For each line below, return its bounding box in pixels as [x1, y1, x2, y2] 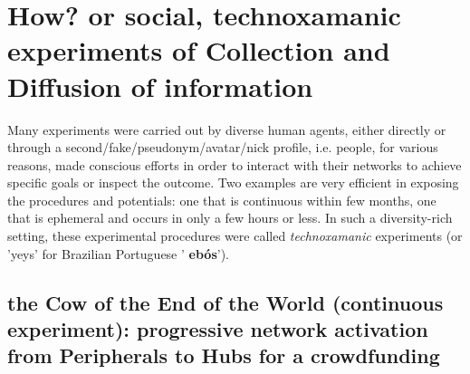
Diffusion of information [7, 67, 313, 104]
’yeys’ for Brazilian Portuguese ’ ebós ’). [7, 244, 229, 263]
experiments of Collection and [7, 32, 390, 69]
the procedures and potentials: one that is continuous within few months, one [7, 190, 436, 209]
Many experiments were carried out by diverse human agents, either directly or [7, 120, 446, 139]
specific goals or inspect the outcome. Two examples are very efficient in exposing [7, 173, 459, 192]
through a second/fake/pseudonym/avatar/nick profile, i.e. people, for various [7, 138, 438, 157]
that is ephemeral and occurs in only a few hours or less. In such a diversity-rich [7, 208, 453, 227]
